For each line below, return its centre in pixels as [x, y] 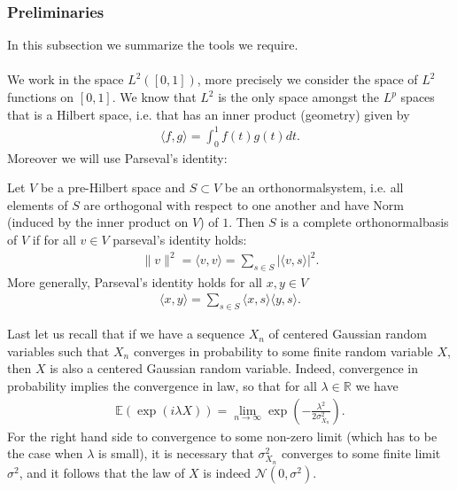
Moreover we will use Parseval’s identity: [117, 157]
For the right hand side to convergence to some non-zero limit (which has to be [222, 436]
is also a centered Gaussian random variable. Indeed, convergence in [234, 368]
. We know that [154, 97]
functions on [41, 97]
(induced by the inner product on [98, 222]
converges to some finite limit [361, 453]
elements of [38, 204]
